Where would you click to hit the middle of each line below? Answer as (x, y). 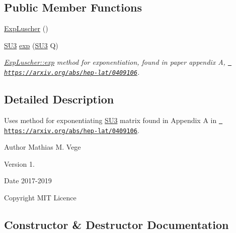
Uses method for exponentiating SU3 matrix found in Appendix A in (110, 120)
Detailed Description (59, 99)
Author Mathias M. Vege (43, 147)
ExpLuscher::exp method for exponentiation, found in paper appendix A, (115, 62)
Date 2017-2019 (28, 181)
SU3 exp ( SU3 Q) (31, 45)
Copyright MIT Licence (40, 197)
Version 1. (19, 163)
